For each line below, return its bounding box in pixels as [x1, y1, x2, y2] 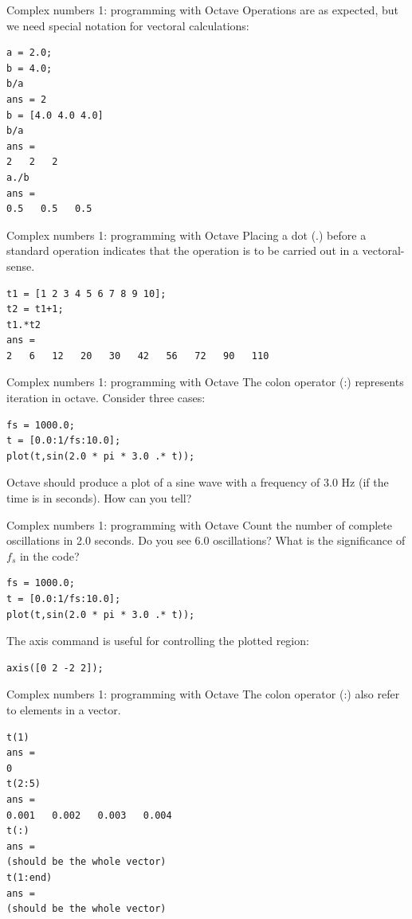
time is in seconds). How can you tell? [6, 490, 192, 506]
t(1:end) [6, 871, 53, 883]
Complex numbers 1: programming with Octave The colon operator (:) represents [6, 373, 404, 390]
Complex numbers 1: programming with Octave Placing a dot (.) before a [6, 226, 367, 243]
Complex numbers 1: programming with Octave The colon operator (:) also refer [6, 686, 400, 702]
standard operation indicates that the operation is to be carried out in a [6, 242, 359, 259]
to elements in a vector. [6, 701, 121, 718]
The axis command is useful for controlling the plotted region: [6, 632, 309, 649]
